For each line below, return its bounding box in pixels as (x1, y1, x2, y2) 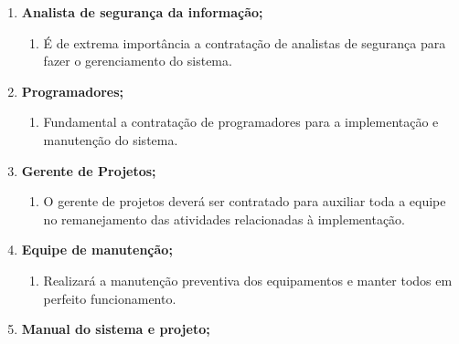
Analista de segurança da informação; (21, 3, 263, 21)
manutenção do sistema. (43, 130, 178, 149)
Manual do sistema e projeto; (21, 319, 210, 339)
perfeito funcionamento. (43, 288, 176, 308)
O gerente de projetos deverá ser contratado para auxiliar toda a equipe (43, 192, 446, 211)
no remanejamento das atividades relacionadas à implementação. (43, 209, 405, 228)
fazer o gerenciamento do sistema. (43, 51, 232, 70)
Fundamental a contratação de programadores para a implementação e (43, 112, 439, 131)
